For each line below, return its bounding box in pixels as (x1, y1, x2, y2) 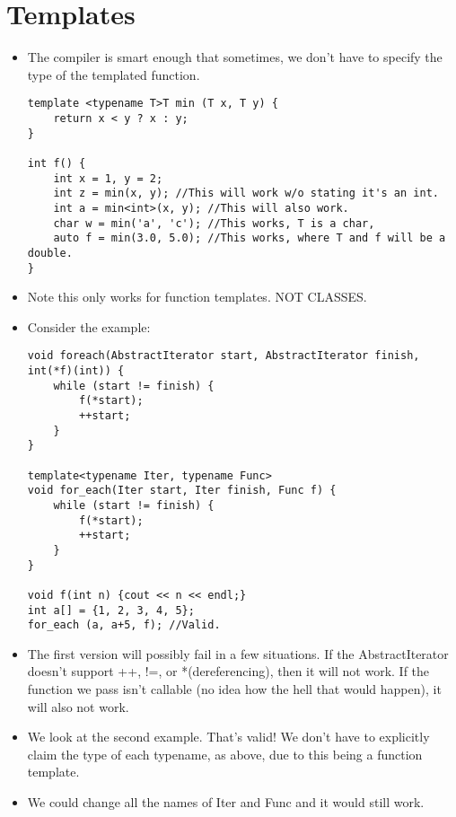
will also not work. (27, 697, 129, 716)
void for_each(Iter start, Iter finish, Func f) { (27, 484, 337, 497)
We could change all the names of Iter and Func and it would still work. (27, 793, 425, 811)
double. (27, 246, 73, 259)
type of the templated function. (27, 65, 200, 83)
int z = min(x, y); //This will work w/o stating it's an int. (53, 187, 439, 200)
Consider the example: (27, 317, 151, 336)
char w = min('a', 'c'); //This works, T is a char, (53, 216, 375, 230)
